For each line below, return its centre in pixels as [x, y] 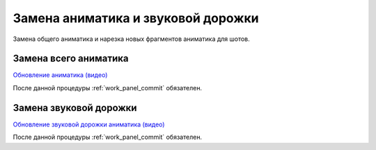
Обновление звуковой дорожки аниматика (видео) [89, 124]
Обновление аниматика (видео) [60, 75]
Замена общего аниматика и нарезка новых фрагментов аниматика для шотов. [131, 39]
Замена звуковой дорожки [75, 108]
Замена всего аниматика [71, 59]
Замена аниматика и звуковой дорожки [136, 18]
